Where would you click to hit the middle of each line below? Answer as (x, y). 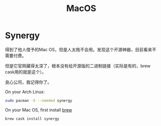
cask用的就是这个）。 (26, 72)
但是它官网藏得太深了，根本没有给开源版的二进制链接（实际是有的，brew (78, 66)
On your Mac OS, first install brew (39, 110)
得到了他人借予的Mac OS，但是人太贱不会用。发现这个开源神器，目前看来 (79, 49)
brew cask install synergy (32, 119)
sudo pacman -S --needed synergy (39, 100)
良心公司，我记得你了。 (28, 82)
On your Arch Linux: (25, 92)
